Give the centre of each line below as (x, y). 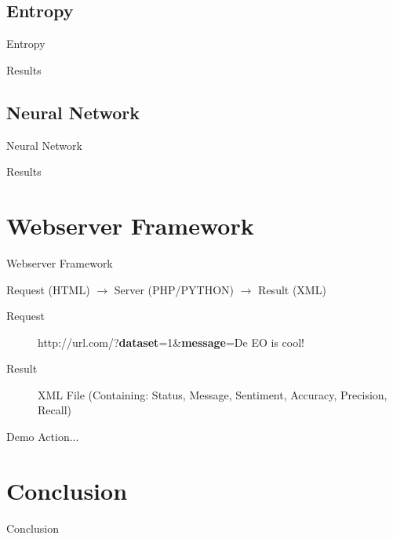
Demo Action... (43, 437)
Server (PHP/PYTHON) (174, 289)
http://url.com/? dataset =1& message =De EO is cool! (171, 342)
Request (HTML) (48, 289)
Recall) (55, 410)
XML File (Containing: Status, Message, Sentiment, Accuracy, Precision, (213, 394)
